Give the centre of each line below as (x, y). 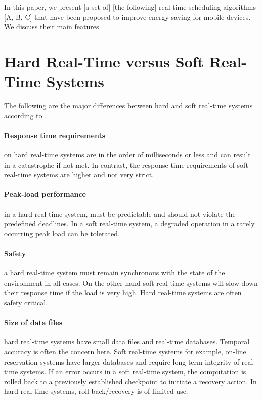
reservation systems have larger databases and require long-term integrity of (122, 361)
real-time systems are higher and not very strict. (79, 174)
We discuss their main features (52, 27)
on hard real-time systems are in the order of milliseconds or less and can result (127, 155)
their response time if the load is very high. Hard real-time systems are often (123, 292)
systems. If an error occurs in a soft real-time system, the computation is (133, 371)
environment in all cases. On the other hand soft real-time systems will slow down (131, 282)
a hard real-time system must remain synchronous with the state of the (115, 273)
